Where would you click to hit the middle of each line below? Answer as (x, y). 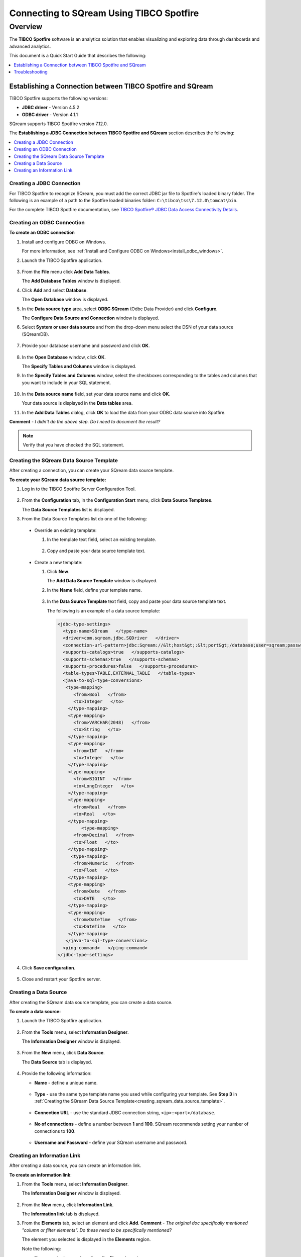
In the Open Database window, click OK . (64, 357)
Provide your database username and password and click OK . (86, 346)
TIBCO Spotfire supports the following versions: (58, 98)
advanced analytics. (30, 46)
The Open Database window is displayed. (65, 300)
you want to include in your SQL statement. (66, 383)
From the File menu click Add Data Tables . (66, 272)
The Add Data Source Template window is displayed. (102, 581)
